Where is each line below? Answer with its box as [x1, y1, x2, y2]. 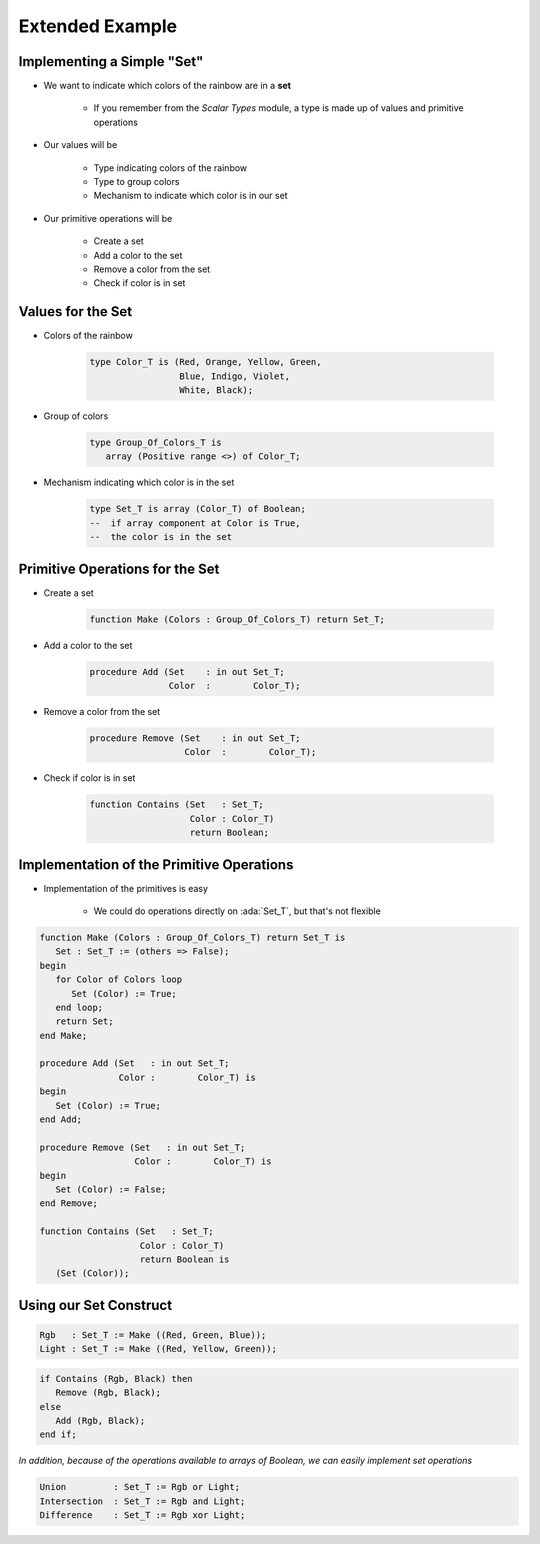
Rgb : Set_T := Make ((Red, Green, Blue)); [39, 1329, 267, 1340]
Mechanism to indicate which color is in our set [93, 190, 289, 202]
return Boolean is [139, 1253, 230, 1265]
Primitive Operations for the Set [18, 560, 220, 577]
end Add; [39, 1114, 83, 1125]
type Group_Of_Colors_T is [89, 437, 222, 448]
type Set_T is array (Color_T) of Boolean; [89, 503, 307, 515]
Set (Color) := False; [55, 1184, 167, 1195]
